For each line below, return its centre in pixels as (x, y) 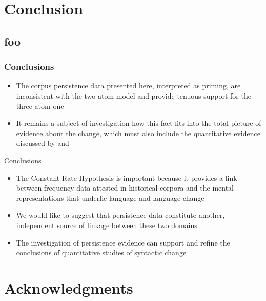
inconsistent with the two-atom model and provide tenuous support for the (134, 95)
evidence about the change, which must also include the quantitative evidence (138, 133)
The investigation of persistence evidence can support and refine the (123, 242)
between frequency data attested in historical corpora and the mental (125, 188)
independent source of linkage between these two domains (107, 225)
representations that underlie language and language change (110, 197)
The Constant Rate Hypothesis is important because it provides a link (127, 177)
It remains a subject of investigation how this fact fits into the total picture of (139, 123)
